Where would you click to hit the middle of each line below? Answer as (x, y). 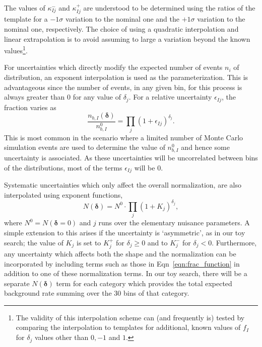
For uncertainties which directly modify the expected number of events (113, 67)
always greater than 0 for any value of (62, 97)
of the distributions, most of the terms (63, 167)
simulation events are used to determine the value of (85, 147)
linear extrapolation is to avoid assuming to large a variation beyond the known (127, 38)
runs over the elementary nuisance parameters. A (174, 223)
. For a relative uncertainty (170, 97)
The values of (25, 8)
